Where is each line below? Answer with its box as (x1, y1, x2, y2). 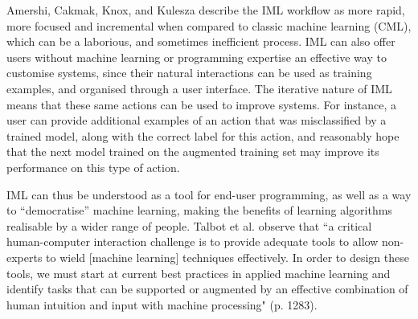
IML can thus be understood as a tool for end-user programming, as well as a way (6, 186, 412, 202)
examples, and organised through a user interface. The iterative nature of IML (6, 80, 392, 96)
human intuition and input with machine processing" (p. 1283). (6, 296, 318, 313)
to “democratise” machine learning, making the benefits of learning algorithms (6, 202, 392, 219)
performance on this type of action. (6, 158, 180, 175)
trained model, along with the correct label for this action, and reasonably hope (6, 127, 400, 144)
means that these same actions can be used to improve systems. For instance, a (6, 96, 397, 112)
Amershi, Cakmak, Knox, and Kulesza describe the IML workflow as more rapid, (6, 2, 405, 18)
